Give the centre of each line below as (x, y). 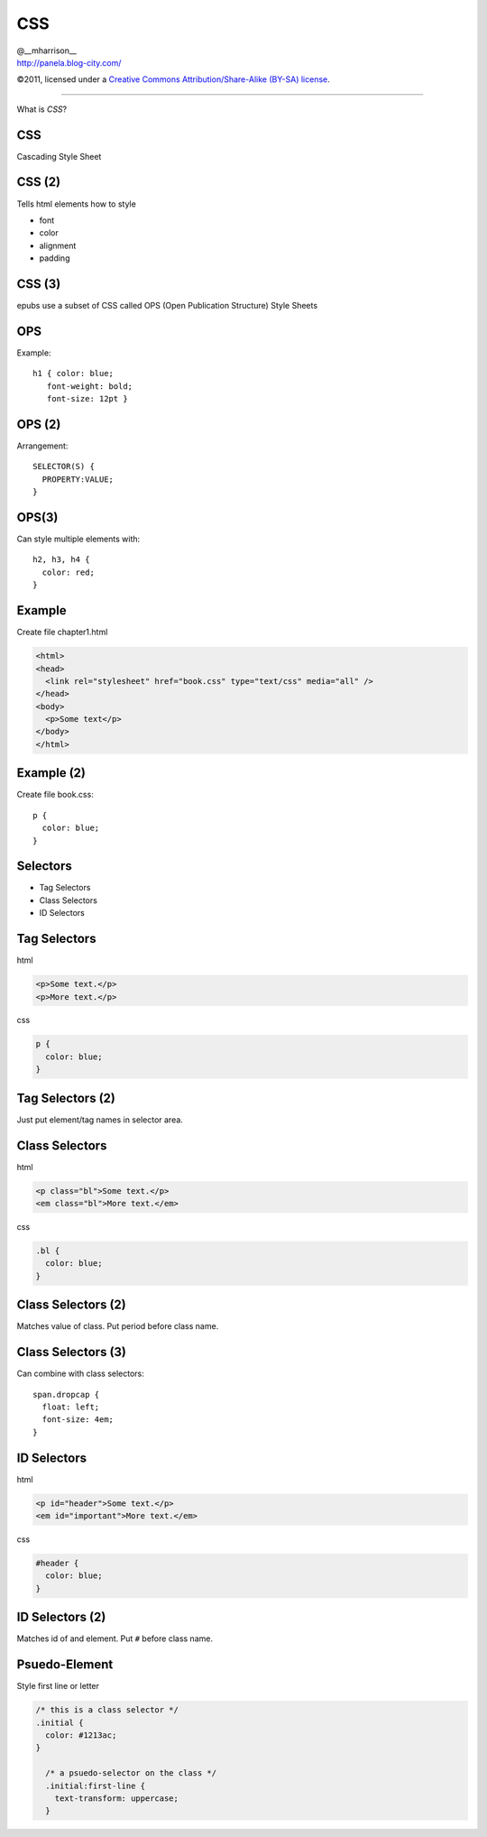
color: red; (68, 572)
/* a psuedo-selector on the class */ (131, 1773)
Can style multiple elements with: (78, 539)
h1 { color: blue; (74, 374)
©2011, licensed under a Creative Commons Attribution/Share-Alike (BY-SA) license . (173, 79)
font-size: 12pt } (87, 399)
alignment (58, 245)
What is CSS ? (42, 109)
